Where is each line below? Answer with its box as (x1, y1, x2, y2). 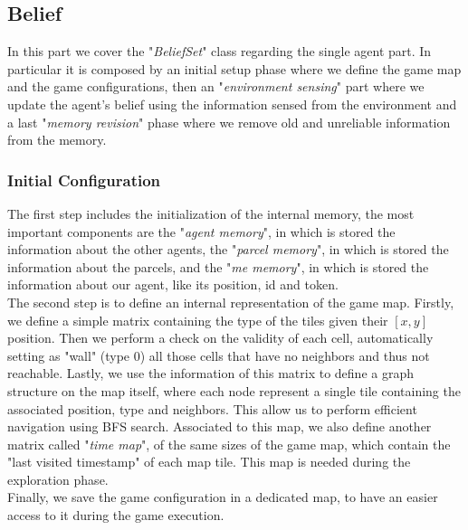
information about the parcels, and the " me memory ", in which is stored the (7, 257, 429, 276)
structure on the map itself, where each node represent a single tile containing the (7, 381, 461, 400)
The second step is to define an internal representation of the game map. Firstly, (7, 292, 454, 311)
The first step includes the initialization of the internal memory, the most (7, 203, 415, 222)
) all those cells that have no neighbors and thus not (139, 345, 430, 364)
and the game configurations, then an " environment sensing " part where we (7, 77, 425, 96)
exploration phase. (7, 469, 109, 488)
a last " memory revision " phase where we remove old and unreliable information (7, 112, 451, 131)
